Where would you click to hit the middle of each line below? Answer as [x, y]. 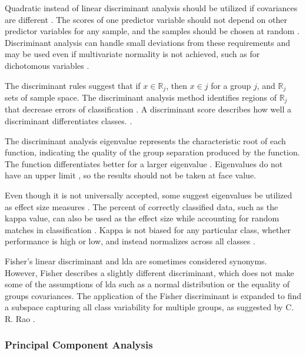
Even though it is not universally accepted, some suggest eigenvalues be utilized [149, 195]
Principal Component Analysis [79, 345]
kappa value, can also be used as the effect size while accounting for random [142, 218]
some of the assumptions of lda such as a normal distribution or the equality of [147, 284]
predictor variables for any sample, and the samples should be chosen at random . [152, 31]
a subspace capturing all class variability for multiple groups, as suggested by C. [149, 307]
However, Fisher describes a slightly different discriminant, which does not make [149, 272]
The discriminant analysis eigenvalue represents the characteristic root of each [145, 140]
